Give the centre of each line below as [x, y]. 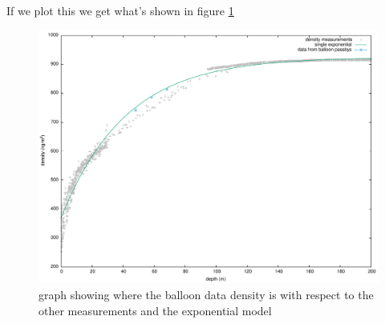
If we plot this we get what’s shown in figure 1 [120, 10]
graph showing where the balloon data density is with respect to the [206, 294]
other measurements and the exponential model [155, 310]
